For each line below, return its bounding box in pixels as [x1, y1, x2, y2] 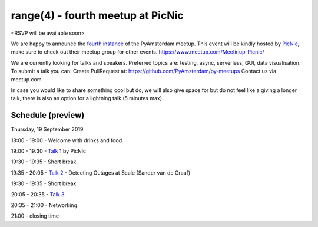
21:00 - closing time [11, 212, 59, 219]
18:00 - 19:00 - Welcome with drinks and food [11, 136, 122, 144]
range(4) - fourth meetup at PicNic [11, 9, 184, 22]
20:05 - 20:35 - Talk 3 [11, 190, 65, 198]
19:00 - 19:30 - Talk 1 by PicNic [11, 147, 87, 154]
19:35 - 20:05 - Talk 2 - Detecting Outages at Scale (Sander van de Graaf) [11, 169, 191, 176]
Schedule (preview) [11, 110, 85, 120]
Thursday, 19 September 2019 [11, 126, 84, 133]
